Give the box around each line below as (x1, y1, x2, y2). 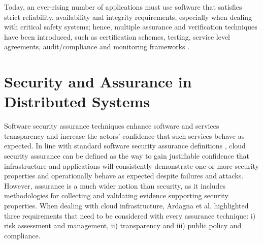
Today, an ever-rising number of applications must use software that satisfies (4, 2, 242, 12)
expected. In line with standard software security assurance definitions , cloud (4, 140, 246, 151)
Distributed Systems (4, 91, 150, 112)
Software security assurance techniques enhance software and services (4, 120, 219, 131)
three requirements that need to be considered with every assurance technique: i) (4, 210, 256, 221)
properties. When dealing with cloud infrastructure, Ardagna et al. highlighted (4, 200, 249, 211)
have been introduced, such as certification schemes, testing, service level (4, 31, 231, 42)
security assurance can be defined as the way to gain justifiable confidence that (4, 150, 250, 161)
